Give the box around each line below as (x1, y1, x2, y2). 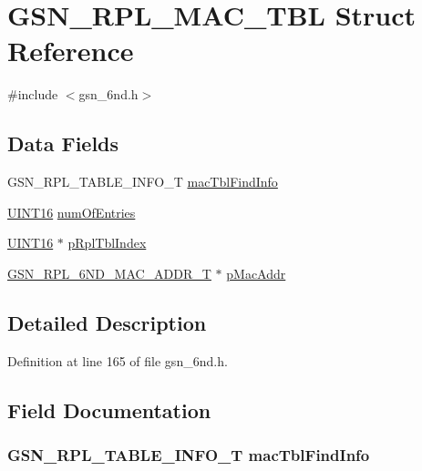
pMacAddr (226, 263, 286, 282)
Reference (7, 32, 134, 69)
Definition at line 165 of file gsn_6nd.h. (7, 351, 228, 370)
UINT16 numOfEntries (7, 202, 136, 221)
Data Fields (7, 129, 119, 158)
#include (7, 85, 58, 104)
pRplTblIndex (67, 233, 147, 252)
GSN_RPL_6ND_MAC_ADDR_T (7, 263, 211, 282)
